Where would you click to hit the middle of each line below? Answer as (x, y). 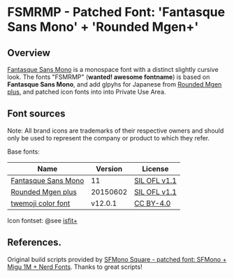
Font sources (36, 114)
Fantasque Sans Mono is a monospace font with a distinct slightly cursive (113, 69)
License (155, 168)
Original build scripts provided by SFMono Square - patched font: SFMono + (117, 259)
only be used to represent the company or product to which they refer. (109, 138)
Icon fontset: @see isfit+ (43, 220)
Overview (29, 53)
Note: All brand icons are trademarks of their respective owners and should (116, 131)
